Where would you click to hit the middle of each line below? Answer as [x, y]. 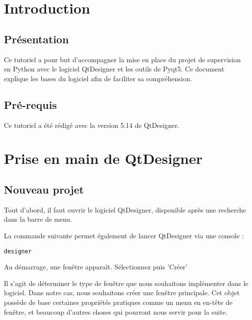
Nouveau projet [44, 189]
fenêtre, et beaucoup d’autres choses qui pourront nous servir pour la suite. [116, 311]
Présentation [36, 39]
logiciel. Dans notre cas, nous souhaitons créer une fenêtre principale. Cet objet [122, 293]
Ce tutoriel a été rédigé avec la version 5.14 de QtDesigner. [92, 125]
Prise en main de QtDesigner [103, 158]
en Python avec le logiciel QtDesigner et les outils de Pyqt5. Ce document [114, 69]
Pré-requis [30, 104]
